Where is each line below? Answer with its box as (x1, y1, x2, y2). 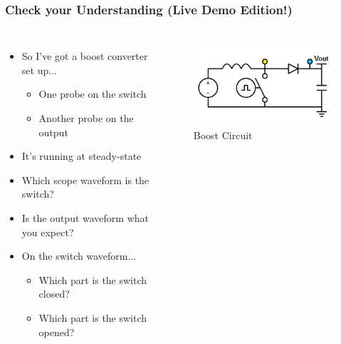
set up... (21, 62, 57, 77)
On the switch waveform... (21, 248, 137, 263)
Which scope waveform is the (21, 172, 149, 187)
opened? (38, 324, 75, 339)
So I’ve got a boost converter (21, 49, 148, 64)
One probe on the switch (38, 86, 147, 101)
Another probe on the (38, 111, 134, 125)
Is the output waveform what (21, 210, 149, 225)
